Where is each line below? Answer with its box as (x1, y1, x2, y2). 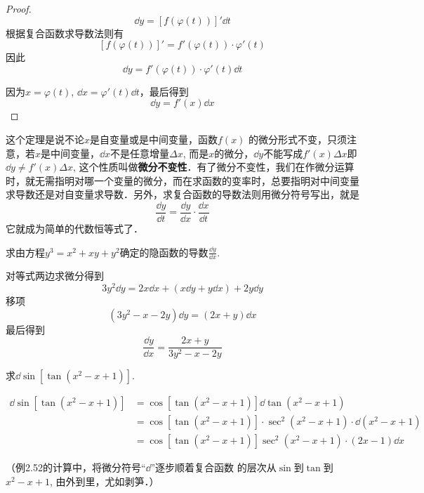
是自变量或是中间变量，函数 (90, 131, 218, 146)
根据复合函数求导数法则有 (6, 25, 124, 40)
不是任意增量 (110, 145, 170, 160)
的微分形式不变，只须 (249, 131, 347, 146)
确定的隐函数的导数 (119, 244, 208, 259)
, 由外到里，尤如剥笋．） (49, 474, 159, 489)
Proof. (6, 1, 32, 15)
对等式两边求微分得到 (6, 268, 104, 283)
